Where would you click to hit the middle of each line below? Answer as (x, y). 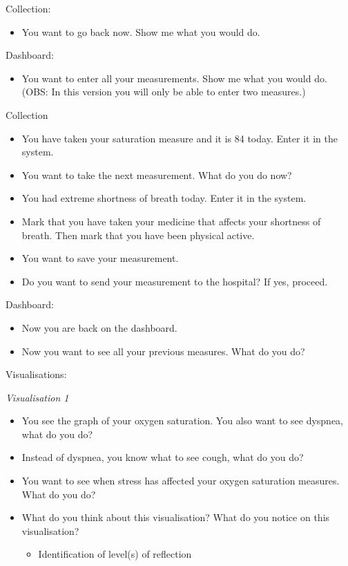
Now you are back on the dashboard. (99, 327)
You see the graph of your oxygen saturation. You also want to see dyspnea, (183, 421)
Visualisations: (36, 374)
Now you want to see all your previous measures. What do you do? (163, 351)
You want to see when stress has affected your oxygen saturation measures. (181, 481)
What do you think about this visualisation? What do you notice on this (176, 517)
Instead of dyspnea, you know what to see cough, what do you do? (163, 457)
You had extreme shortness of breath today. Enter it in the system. (164, 198)
